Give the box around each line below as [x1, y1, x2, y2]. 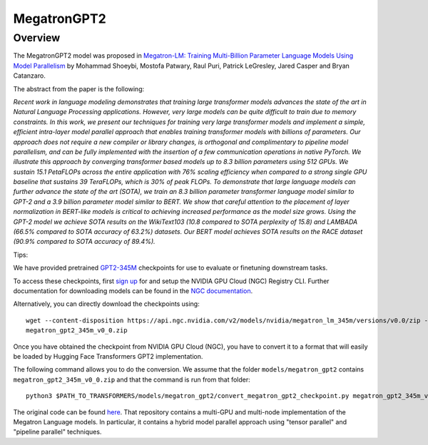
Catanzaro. [13, 71, 46, 80]
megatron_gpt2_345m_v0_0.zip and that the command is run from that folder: [13, 375, 251, 384]
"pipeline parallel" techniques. [13, 428, 102, 436]
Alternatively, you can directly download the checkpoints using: [13, 300, 200, 308]
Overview [13, 31, 61, 44]
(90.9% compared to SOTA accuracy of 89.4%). [13, 237, 156, 246]
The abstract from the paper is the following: [13, 84, 145, 93]
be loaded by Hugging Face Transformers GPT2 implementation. [13, 352, 203, 360]
